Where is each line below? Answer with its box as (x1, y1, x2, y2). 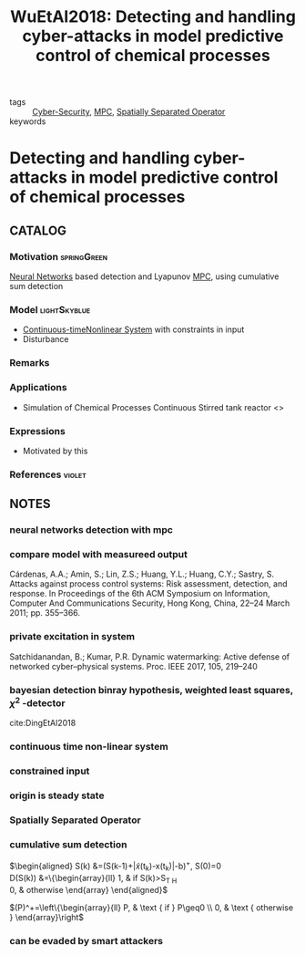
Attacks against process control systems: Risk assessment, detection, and (9, 578, 289, 589)
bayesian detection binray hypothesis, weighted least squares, (9, 683, 294, 696)
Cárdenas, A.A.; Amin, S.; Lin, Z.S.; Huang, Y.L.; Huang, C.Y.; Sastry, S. (9, 568, 275, 580)
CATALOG (9, 223, 66, 238)
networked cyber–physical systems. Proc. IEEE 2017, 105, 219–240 (9, 660, 258, 671)
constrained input (9, 764, 90, 777)
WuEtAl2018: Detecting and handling (10, 6, 296, 27)
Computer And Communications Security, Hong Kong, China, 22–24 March (9, 597, 290, 608)
